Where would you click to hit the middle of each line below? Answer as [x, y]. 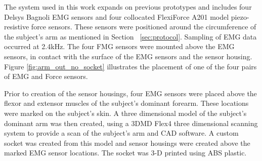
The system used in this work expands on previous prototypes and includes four [128, 7]
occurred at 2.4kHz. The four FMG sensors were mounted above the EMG [119, 46]
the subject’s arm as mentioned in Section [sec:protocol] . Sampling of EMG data [130, 36]
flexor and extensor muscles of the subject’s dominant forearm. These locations [126, 103]
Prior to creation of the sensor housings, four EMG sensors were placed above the [130, 93]
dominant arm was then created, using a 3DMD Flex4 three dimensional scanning [131, 123]
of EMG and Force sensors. [46, 76]
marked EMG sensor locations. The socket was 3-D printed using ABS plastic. [125, 153]
